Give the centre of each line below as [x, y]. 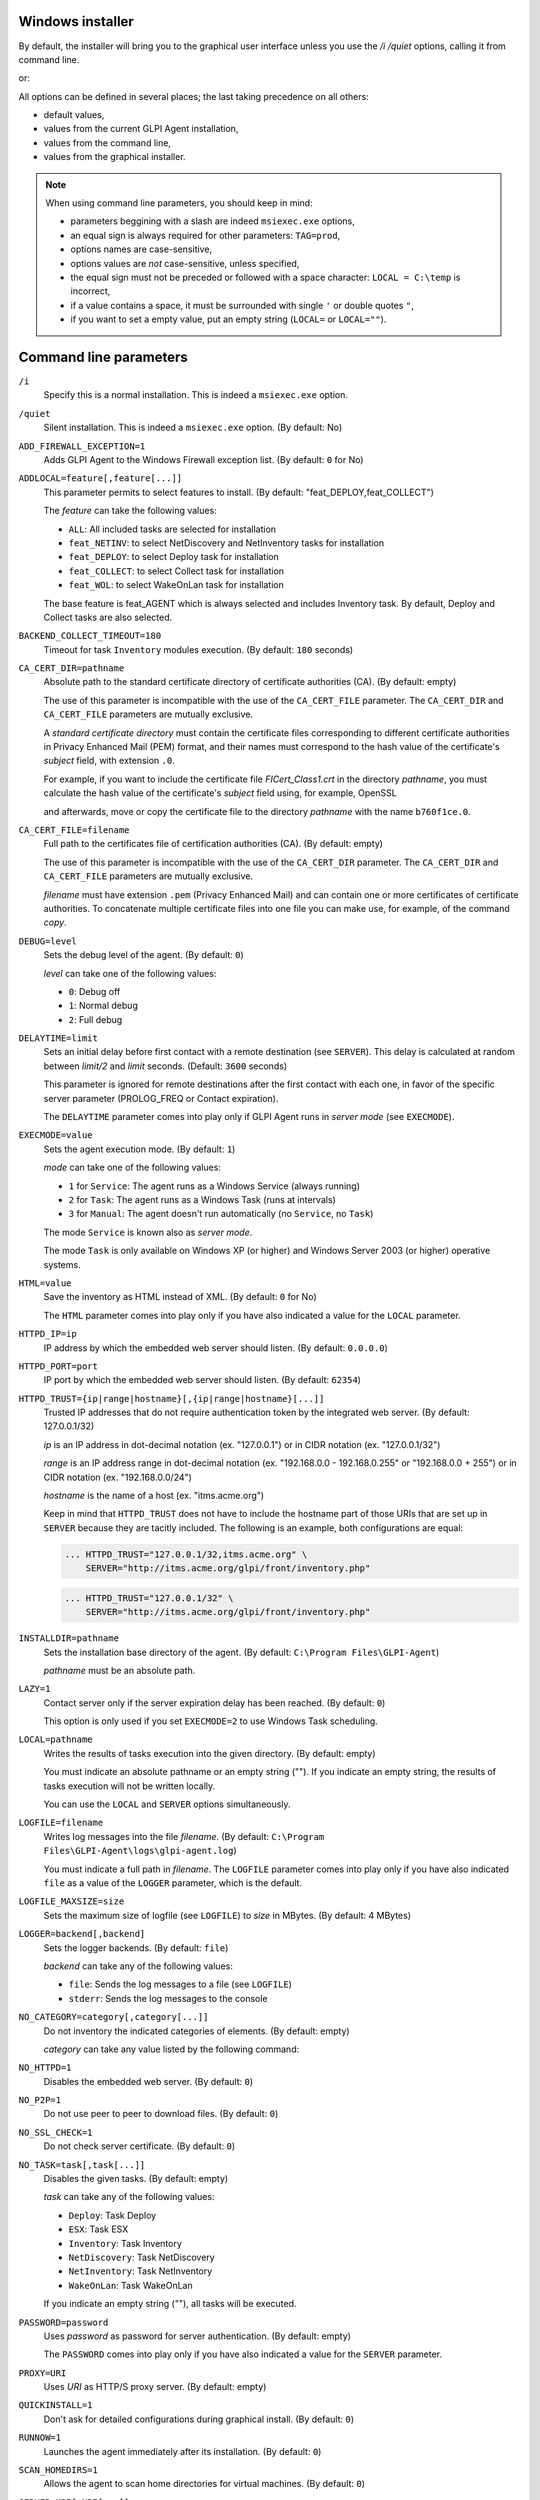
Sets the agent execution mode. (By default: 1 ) [139, 1149]
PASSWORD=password [63, 2322]
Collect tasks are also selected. [108, 617]
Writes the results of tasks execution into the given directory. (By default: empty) [209, 1753]
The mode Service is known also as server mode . [148, 1232]
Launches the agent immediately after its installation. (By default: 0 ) [182, 2451]
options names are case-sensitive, [141, 249]
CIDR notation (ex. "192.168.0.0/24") [117, 1477]
